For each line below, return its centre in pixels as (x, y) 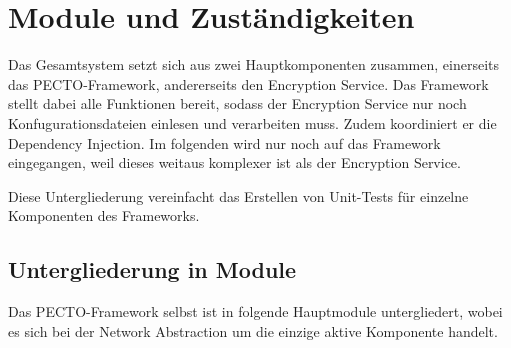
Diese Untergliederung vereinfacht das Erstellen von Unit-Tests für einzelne (238, 195)
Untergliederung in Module (152, 269)
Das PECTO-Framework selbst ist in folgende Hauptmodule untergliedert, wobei (255, 311)
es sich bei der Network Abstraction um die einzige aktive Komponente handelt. (253, 330)
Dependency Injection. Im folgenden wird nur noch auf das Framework (224, 142)
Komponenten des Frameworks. (104, 215)
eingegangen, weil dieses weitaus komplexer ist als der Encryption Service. (234, 162)
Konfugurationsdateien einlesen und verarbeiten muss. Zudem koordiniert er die (252, 122)
